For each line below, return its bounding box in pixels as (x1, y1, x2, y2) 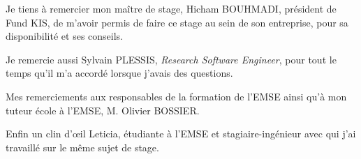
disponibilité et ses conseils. (6, 29, 123, 43)
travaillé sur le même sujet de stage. (6, 139, 159, 154)
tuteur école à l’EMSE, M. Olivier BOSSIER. (6, 103, 200, 117)
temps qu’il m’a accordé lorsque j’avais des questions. (6, 66, 233, 80)
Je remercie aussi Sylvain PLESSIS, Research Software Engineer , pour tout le (6, 52, 337, 66)
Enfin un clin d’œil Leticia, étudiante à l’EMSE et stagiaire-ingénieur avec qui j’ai (6, 126, 356, 141)
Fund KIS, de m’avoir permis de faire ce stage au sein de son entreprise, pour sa (6, 15, 348, 29)
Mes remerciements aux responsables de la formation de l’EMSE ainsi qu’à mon (6, 89, 347, 103)
